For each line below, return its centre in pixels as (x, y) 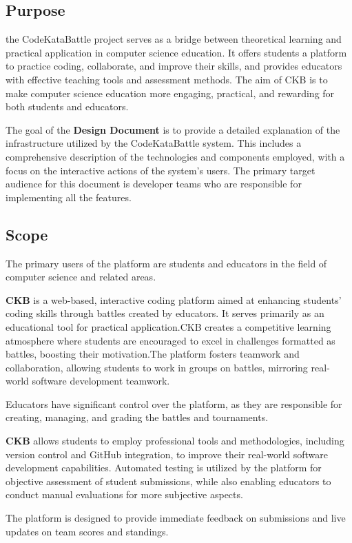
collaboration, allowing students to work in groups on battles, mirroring (157, 367)
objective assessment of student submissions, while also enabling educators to (168, 481)
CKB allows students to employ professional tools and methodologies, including (175, 441)
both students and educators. (67, 106)
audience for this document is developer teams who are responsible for (154, 184)
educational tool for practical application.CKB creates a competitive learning (168, 326)
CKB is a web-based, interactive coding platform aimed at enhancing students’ (174, 299)
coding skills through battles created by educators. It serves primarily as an (165, 313)
